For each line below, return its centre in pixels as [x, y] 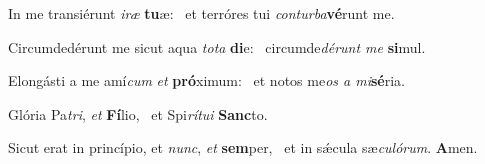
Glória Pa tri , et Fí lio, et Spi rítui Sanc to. [138, 113]
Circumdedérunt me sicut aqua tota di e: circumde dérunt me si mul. [217, 46]
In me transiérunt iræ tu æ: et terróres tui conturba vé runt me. [201, 13]
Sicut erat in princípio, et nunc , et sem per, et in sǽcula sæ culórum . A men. [243, 147]
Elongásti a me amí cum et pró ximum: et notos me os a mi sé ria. [206, 80]
